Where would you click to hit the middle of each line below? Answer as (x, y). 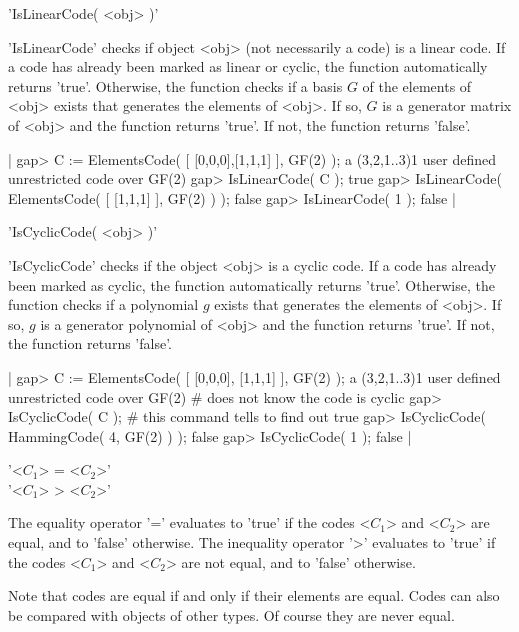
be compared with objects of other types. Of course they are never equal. (231, 614)
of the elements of (417, 85)
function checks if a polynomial (103, 304)
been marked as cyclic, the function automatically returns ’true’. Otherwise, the (251, 284)
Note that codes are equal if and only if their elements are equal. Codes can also (254, 595)
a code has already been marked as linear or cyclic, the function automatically (248, 66)
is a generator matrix (447, 105)
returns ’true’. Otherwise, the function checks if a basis (175, 85)
